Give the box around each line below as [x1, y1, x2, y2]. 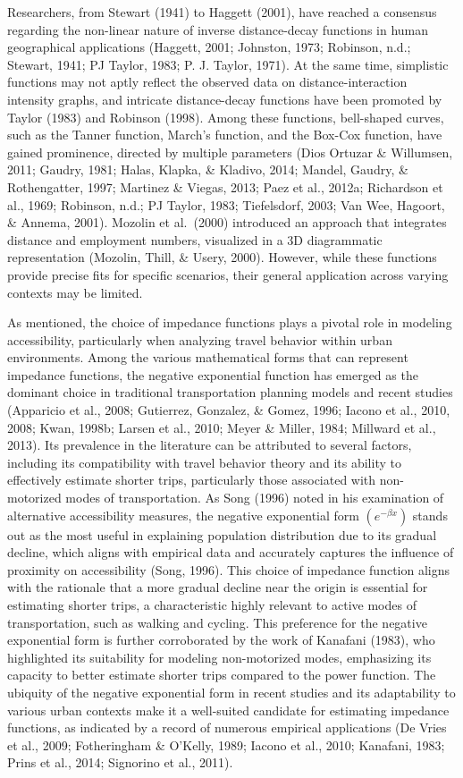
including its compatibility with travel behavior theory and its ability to [7, 452, 401, 471]
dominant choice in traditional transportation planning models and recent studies [7, 383, 453, 402]
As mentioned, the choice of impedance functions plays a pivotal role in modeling [7, 313, 452, 332]
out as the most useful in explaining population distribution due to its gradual [7, 525, 437, 544]
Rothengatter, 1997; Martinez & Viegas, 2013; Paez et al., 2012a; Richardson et [7, 177, 443, 196]
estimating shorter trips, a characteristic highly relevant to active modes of [7, 596, 417, 613]
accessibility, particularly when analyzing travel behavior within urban [7, 330, 392, 349]
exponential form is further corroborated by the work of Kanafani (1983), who [7, 630, 435, 649]
